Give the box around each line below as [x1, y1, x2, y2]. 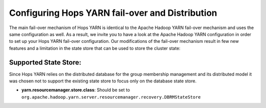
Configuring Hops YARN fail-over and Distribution [9, 7, 217, 18]
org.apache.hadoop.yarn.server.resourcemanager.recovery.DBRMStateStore [21, 94, 201, 100]
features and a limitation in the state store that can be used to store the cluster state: [9, 45, 181, 51]
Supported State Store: [9, 58, 81, 67]
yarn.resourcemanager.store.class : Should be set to [21, 87, 130, 93]
